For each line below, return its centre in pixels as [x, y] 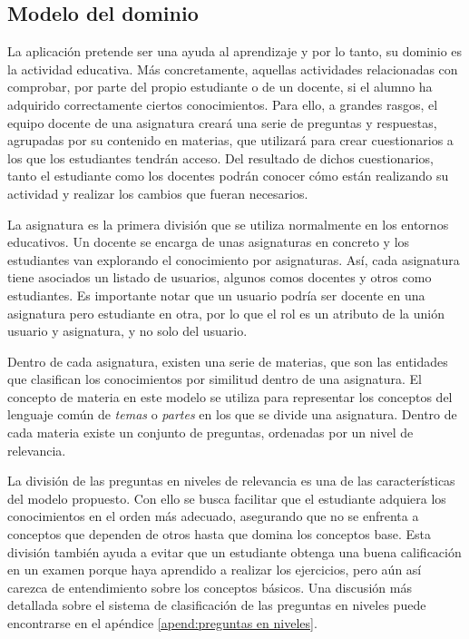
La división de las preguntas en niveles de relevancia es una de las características [231, 481]
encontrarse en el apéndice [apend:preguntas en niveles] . [162, 623]
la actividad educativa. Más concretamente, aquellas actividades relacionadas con [233, 69]
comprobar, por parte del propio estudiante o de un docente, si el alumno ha [220, 87]
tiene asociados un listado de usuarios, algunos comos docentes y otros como [220, 277]
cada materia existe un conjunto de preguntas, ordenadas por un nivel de [210, 433]
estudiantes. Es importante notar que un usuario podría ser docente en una [216, 295]
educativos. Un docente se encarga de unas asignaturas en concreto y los [209, 242]
